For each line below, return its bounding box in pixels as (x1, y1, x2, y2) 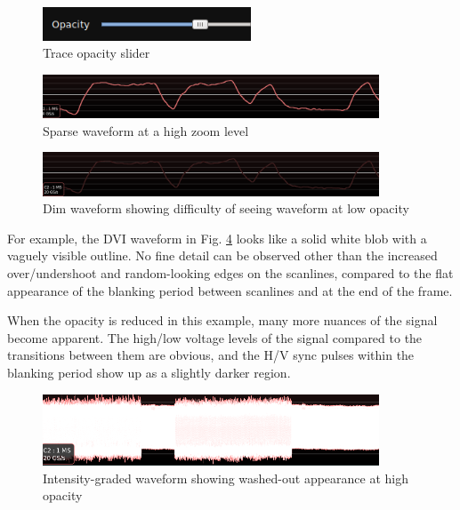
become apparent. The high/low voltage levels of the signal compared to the (7, 328, 423, 347)
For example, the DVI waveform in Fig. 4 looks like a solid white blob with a (7, 228, 427, 247)
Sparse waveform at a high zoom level (43, 121, 249, 139)
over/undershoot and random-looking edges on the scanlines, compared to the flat (7, 264, 454, 283)
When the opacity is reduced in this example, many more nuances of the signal (7, 311, 438, 330)
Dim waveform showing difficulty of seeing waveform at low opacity (43, 199, 409, 218)
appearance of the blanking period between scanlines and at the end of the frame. (7, 281, 453, 299)
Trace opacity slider (43, 44, 150, 62)
